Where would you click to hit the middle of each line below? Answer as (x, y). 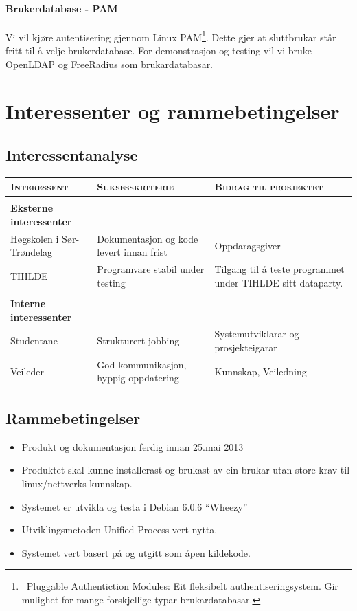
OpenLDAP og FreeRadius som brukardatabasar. (110, 64)
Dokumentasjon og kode (148, 238)
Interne (28, 303)
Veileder (27, 371)
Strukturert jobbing (138, 341)
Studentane (34, 341)
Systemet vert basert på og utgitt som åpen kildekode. (136, 552)
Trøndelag (32, 252)
